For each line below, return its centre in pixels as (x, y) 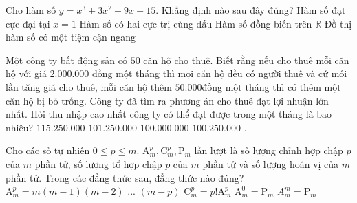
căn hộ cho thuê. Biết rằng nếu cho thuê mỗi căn (246, 60)
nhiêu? (20, 127)
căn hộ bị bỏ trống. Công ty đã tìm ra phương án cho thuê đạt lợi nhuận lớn (167, 100)
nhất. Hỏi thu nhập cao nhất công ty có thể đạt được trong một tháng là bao (169, 114)
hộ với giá (26, 73)
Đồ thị (338, 23)
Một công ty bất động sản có (67, 60)
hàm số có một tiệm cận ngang (71, 37)
